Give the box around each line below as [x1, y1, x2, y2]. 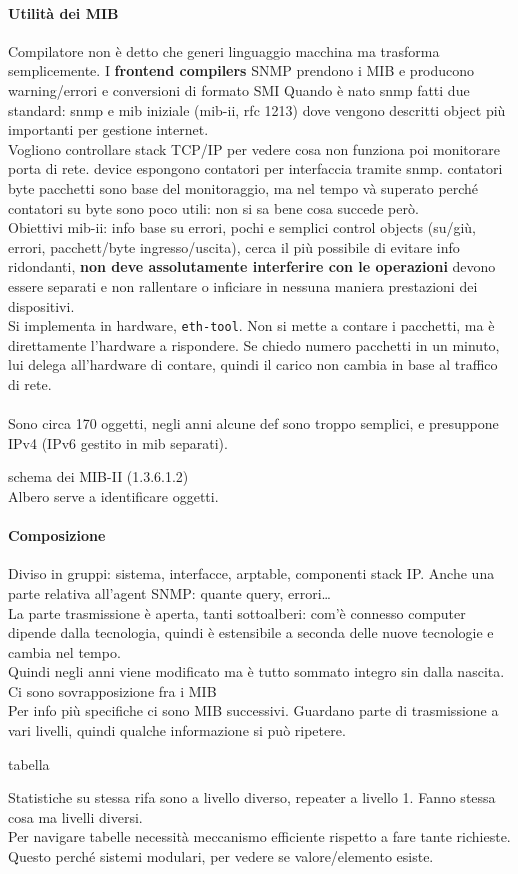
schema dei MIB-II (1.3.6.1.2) [8, 466, 189, 487]
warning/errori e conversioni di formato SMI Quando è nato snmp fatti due [8, 79, 470, 100]
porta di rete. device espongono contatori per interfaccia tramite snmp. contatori [8, 158, 503, 179]
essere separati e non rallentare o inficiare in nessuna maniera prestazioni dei [8, 275, 478, 296]
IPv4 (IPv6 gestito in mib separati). [8, 432, 228, 453]
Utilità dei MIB [8, 2, 119, 23]
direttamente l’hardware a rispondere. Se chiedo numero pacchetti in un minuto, [8, 334, 500, 355]
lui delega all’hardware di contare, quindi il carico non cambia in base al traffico [8, 354, 498, 375]
